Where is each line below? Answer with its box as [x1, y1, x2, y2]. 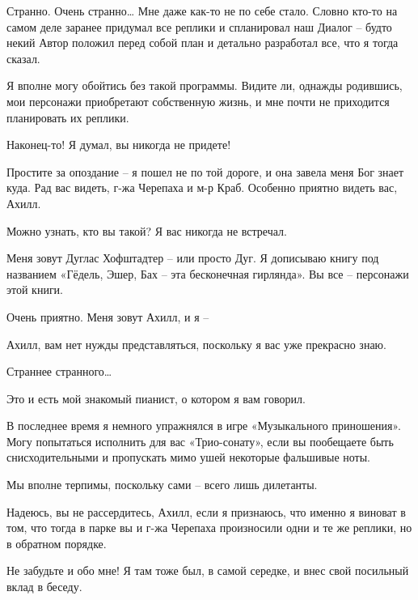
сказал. [6, 49, 40, 66]
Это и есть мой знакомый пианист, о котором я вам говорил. [6, 389, 306, 406]
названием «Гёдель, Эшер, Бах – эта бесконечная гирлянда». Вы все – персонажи [6, 265, 409, 282]
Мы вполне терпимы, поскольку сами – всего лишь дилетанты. [6, 476, 318, 493]
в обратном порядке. [6, 534, 107, 551]
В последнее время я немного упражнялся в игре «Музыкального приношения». [6, 417, 401, 434]
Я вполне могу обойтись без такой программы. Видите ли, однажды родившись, [6, 77, 403, 94]
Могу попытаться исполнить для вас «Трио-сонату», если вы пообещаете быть [6, 432, 394, 449]
